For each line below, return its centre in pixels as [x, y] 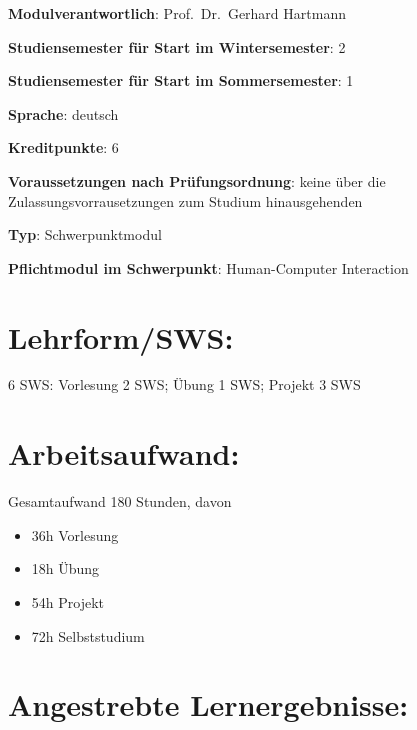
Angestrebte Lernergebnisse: [208, 704]
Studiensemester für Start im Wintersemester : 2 [177, 46]
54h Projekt [67, 601]
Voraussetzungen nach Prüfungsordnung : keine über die [197, 180]
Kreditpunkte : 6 [63, 147]
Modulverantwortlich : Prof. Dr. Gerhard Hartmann [177, 13]
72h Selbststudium [88, 635]
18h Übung [65, 568]
